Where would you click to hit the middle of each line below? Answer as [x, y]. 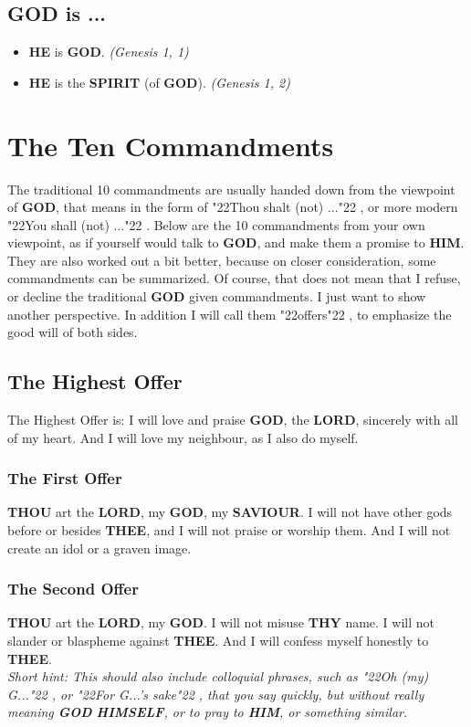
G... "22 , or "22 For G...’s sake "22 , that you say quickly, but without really [216, 694]
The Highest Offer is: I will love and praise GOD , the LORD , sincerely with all [233, 420]
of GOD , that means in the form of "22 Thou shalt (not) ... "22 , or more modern [233, 207]
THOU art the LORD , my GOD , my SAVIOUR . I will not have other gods [230, 512]
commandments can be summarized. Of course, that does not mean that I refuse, [234, 278]
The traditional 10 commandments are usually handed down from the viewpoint [231, 189]
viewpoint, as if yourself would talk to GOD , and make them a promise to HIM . [236, 242]
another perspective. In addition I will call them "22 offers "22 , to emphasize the [230, 314]
